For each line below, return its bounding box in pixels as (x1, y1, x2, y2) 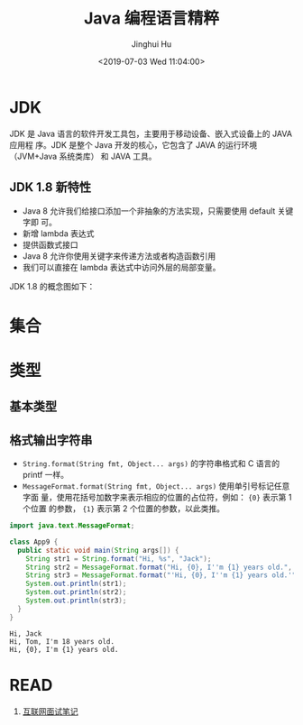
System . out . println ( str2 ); (25, 588, 127, 597)
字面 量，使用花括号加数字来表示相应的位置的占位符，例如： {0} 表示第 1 (22, 492, 292, 503)
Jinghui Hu (131, 38, 172, 50)
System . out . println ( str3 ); (25, 596, 127, 605)
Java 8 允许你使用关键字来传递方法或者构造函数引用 (22, 250, 216, 262)
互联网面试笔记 (22, 705, 78, 717)
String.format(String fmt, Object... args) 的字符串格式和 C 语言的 (22, 458, 280, 469)
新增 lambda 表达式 (22, 227, 95, 239)
